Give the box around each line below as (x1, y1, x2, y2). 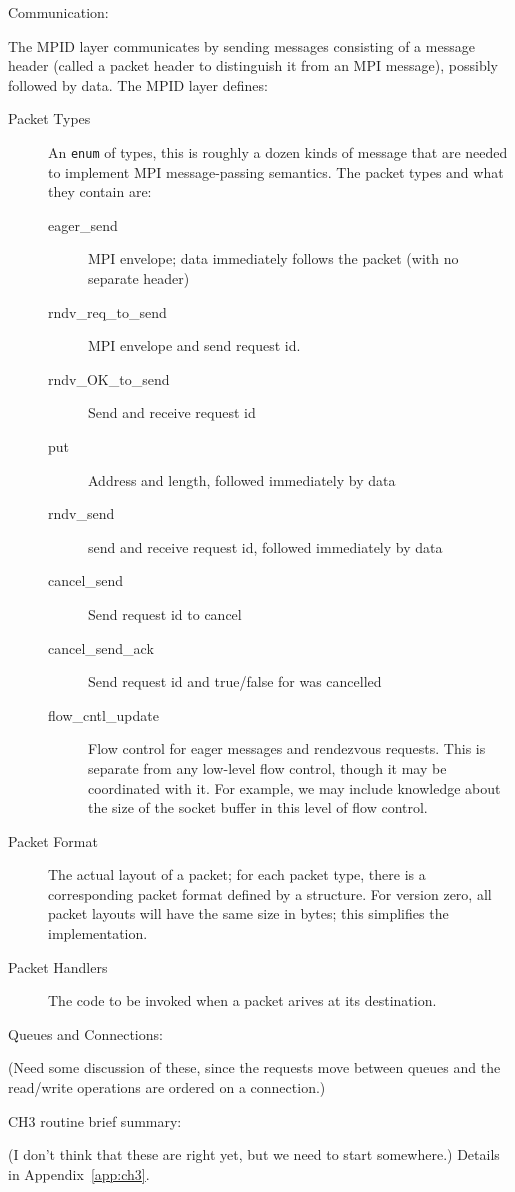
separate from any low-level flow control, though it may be (88, 757, 447, 778)
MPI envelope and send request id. (88, 335, 301, 356)
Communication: (8, 2, 109, 22)
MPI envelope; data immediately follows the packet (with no (88, 248, 459, 269)
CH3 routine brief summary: (8, 1110, 182, 1131)
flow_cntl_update (48, 704, 159, 725)
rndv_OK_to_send (48, 368, 170, 389)
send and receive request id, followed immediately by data (88, 536, 443, 557)
